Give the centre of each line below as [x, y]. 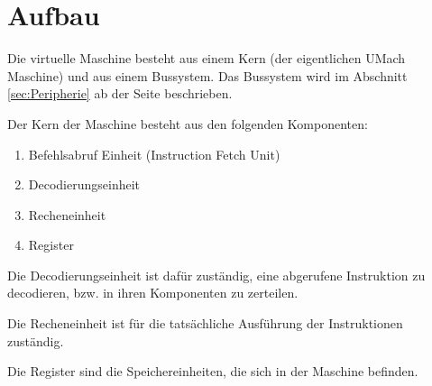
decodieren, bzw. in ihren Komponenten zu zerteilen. [153, 293]
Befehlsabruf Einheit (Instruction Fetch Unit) [154, 154]
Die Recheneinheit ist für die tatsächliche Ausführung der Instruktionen [205, 323]
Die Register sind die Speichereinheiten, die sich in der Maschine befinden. [213, 371]
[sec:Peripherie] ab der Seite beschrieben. [120, 93]
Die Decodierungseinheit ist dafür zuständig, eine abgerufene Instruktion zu [216, 275]
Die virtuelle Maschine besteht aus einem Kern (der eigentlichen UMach [207, 58]
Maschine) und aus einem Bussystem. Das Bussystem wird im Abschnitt [207, 75]
